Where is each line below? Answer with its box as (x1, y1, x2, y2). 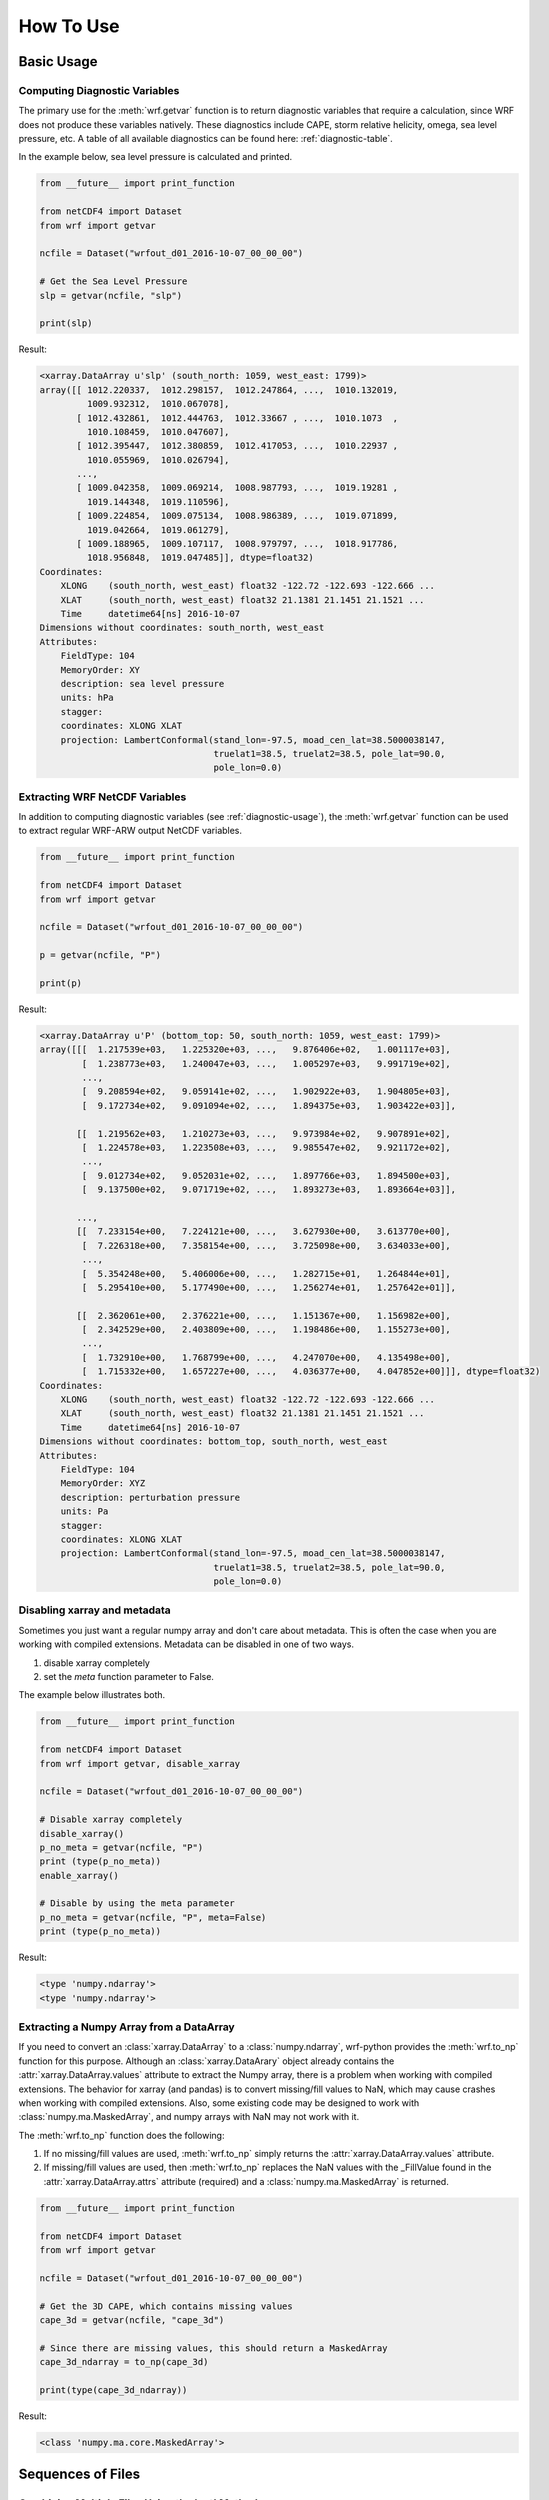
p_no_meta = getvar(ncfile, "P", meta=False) (39, 1911, 267, 1923)
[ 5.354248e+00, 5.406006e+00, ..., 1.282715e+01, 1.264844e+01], (81, 1268, 452, 1279)
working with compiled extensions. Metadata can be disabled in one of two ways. (18, 1638, 355, 1650)
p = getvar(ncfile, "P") (39, 950, 162, 961)
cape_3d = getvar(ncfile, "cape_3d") (39, 2314, 225, 2325)
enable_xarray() (39, 1870, 120, 1881)
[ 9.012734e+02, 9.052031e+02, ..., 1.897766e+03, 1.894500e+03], (81, 1170, 452, 1181)
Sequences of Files (18, 2466, 140, 2483)
